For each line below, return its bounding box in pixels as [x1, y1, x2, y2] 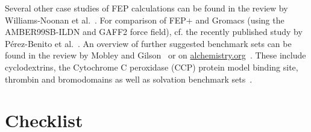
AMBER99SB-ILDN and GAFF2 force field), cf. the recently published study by [5, 25, 303, 38]
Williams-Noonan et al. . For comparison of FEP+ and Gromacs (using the [5, 13, 284, 26]
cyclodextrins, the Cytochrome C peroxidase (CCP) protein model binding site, [5, 60, 298, 73]
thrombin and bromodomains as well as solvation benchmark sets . [5, 72, 253, 85]
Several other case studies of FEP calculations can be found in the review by [5, 2, 288, 14]
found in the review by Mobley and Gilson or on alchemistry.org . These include [5, 49, 306, 61]
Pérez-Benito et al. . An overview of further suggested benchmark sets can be [5, 37, 292, 49]
